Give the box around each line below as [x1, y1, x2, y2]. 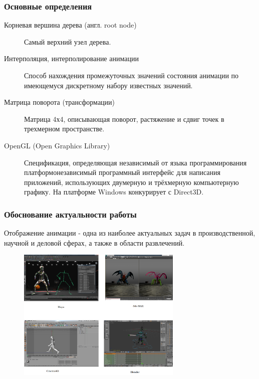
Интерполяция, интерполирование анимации [4, 53, 139, 64]
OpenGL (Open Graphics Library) [4, 140, 110, 150]
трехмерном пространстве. [24, 123, 105, 134]
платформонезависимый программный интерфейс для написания [24, 167, 220, 177]
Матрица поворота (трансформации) [4, 97, 115, 107]
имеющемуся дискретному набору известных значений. [24, 80, 193, 90]
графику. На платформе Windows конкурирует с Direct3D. [24, 186, 204, 197]
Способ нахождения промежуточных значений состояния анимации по [24, 70, 239, 80]
